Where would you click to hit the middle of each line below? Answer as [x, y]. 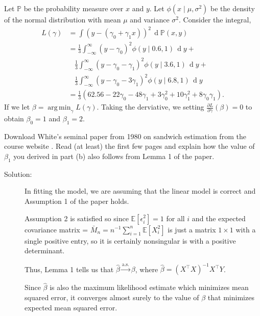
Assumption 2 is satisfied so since [77, 218]
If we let [17, 107]
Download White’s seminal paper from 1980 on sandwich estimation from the [125, 136]
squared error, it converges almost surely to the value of [112, 297]
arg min [59, 108]
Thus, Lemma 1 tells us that [69, 269]
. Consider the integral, [215, 19]
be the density [232, 8]
